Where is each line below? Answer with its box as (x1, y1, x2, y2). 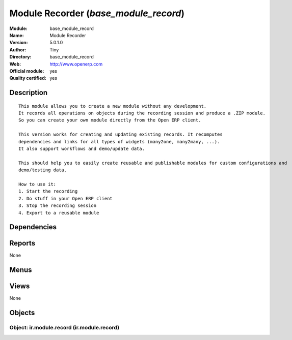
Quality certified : (9, 75, 47, 81)
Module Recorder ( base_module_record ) (9, 8, 185, 19)
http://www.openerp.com (49, 61, 103, 67)
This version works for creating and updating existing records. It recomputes (18, 132, 223, 137)
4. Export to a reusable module (18, 210, 99, 215)
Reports (9, 239, 36, 248)
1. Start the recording (18, 189, 78, 194)
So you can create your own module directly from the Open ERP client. (18, 117, 201, 123)
